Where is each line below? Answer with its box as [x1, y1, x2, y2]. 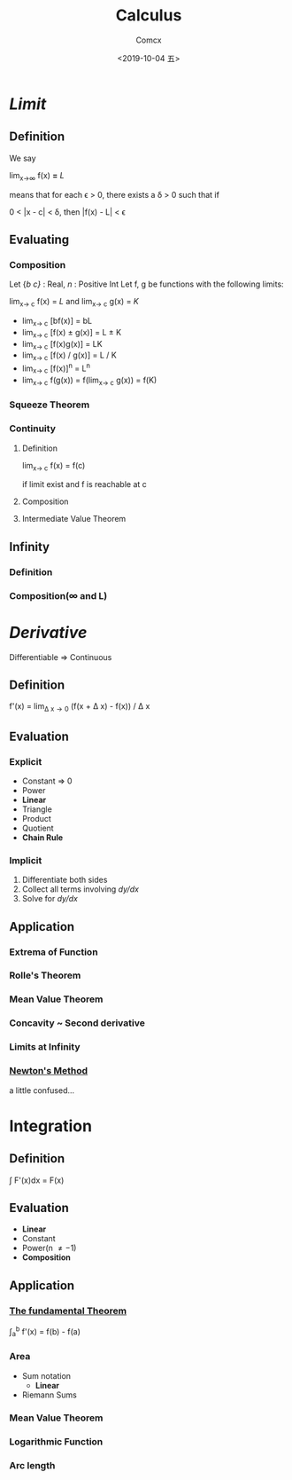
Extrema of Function [9, 946, 99, 958]
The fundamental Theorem [9, 1304, 127, 1317]
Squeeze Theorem [9, 398, 90, 411]
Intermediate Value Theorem [21, 514, 127, 524]
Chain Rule [21, 831, 64, 843]
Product [21, 813, 51, 823]
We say [9, 153, 37, 163]
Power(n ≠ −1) [21, 1243, 77, 1254]
